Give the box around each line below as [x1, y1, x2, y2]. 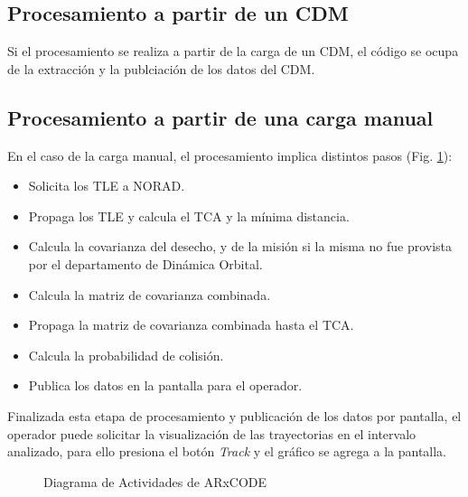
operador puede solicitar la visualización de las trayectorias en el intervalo [7, 424, 417, 443]
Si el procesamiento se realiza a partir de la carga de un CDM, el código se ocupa [7, 42, 459, 61]
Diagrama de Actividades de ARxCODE [43, 472, 267, 491]
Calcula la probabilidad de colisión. [28, 345, 224, 364]
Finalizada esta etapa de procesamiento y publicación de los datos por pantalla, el [7, 406, 462, 425]
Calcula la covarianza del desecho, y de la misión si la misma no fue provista [28, 237, 453, 256]
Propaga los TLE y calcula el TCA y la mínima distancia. [28, 206, 350, 225]
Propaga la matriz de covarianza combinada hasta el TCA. [28, 315, 354, 334]
